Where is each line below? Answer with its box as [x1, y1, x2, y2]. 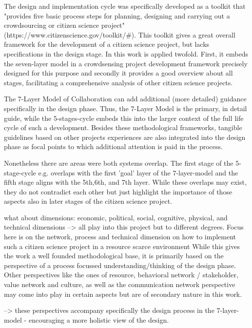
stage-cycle [4, 167, 36, 177]
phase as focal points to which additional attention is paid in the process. [4, 141, 223, 152]
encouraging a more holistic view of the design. [28, 314, 169, 325]
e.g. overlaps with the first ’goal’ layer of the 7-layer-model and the [38, 167, 238, 177]
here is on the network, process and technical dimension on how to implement [4, 232, 236, 242]
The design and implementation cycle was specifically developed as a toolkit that [4, 1, 246, 11]
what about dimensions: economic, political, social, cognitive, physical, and [4, 212, 228, 222]
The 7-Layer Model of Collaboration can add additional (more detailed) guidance [4, 94, 247, 104]
